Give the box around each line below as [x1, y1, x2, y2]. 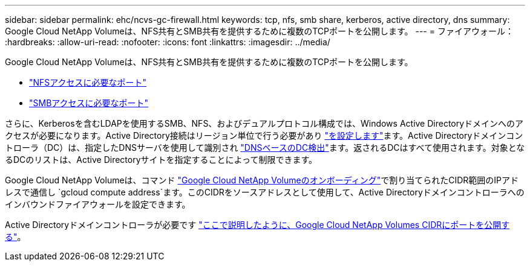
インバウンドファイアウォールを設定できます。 [5, 199, 191, 209]
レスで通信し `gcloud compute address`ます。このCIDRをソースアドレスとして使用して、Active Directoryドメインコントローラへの [5, 187, 525, 197]
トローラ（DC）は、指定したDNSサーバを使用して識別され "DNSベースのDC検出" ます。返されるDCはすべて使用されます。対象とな [5, 142, 525, 153]
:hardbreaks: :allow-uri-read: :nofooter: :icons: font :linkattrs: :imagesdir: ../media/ [5, 37, 330, 47]
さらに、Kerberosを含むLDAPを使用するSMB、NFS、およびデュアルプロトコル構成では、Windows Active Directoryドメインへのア [5, 118, 524, 128]
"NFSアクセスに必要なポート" [29, 77, 147, 87]
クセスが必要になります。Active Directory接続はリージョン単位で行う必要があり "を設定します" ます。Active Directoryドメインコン [5, 130, 523, 141]
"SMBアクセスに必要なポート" [29, 98, 149, 108]
